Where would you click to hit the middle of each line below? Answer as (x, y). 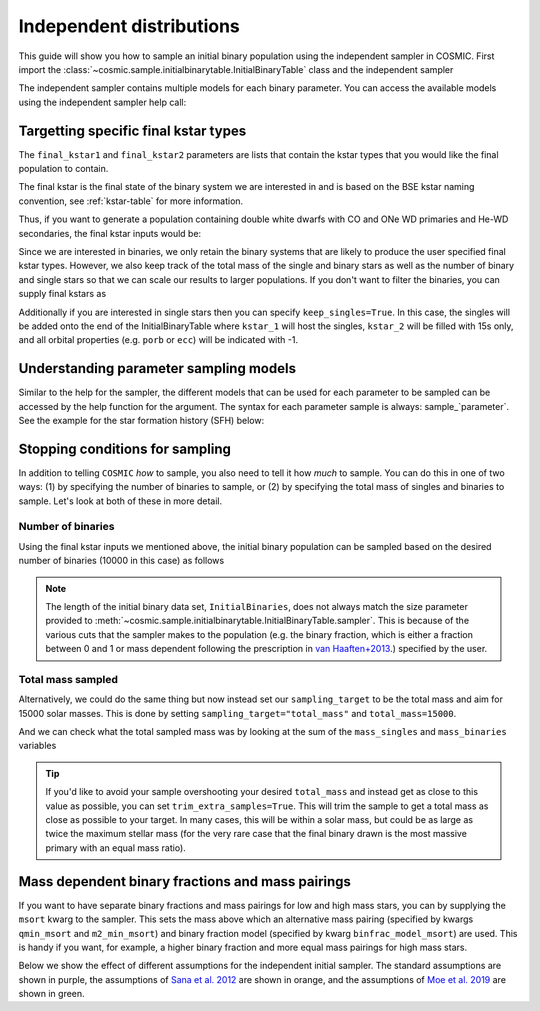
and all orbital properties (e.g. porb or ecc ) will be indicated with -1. (158, 340)
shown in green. (51, 994)
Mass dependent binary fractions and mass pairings (185, 881)
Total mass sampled (68, 679)
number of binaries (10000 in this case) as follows (121, 561)
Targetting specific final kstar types (132, 130)
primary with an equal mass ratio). (116, 847)
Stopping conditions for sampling (125, 448)
